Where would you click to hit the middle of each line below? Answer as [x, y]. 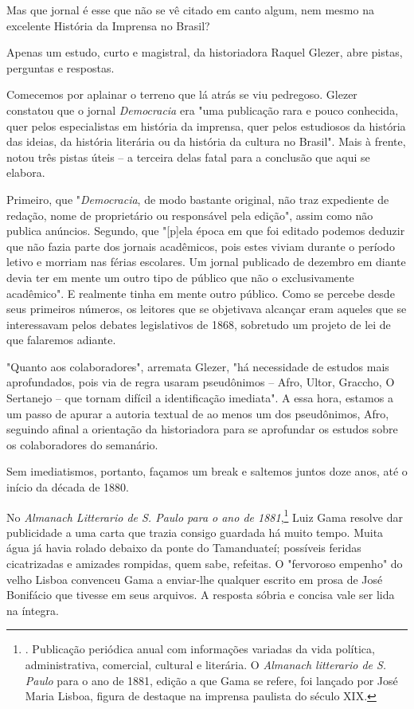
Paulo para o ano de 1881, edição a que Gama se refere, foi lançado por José [211, 680]
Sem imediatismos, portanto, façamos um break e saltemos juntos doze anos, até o [207, 471]
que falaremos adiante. [61, 340]
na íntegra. [33, 610]
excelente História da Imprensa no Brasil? [108, 25]
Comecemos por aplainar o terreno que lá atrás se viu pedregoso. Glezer [182, 94]
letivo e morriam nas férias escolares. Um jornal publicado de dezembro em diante [206, 262]
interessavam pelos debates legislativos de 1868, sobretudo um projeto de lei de [199, 324]
